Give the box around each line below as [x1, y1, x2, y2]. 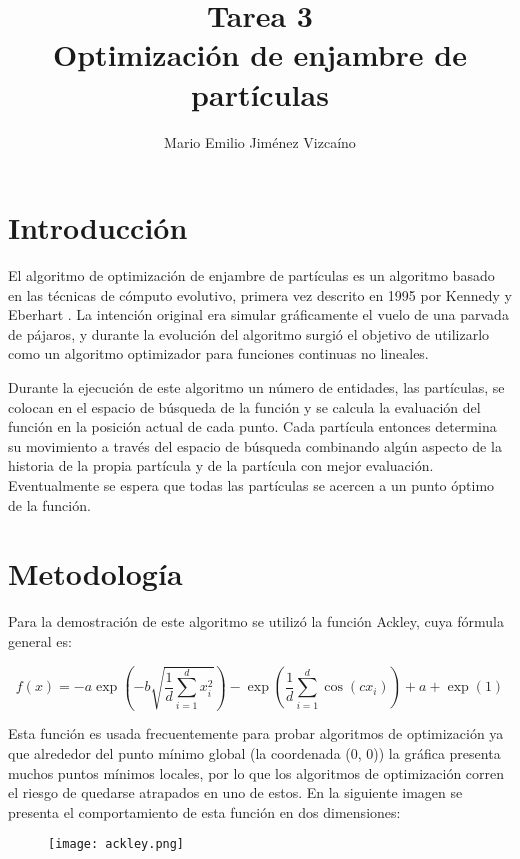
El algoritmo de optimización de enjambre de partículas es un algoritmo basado [8, 265, 495, 286]
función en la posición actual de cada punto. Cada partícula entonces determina [8, 416, 497, 437]
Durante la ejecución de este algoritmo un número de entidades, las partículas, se [8, 377, 505, 397]
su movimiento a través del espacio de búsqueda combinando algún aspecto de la [8, 435, 502, 456]
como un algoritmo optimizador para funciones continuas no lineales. [8, 343, 429, 364]
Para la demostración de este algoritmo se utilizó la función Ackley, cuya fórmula [8, 611, 505, 632]
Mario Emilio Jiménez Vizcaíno [164, 131, 356, 152]
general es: [8, 630, 72, 651]
